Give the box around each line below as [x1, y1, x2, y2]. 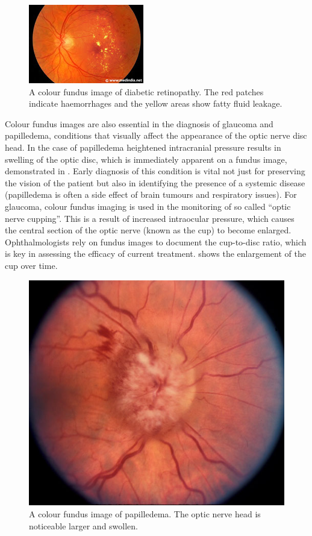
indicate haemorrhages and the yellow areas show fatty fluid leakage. [29, 97, 282, 110]
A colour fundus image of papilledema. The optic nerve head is [29, 508, 261, 520]
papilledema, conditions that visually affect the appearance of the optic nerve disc [5, 129, 307, 142]
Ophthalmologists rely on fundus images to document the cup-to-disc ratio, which [5, 235, 307, 248]
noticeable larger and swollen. [29, 519, 138, 532]
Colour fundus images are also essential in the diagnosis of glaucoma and [5, 117, 273, 130]
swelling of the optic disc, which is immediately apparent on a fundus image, [5, 153, 287, 165]
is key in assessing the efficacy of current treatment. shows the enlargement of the [5, 247, 306, 260]
